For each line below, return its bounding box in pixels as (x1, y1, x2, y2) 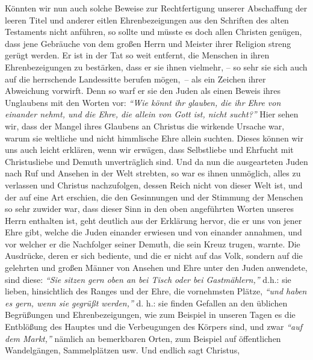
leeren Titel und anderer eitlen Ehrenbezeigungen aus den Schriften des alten (5, 13, 289, 26)
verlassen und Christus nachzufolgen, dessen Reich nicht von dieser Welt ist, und (5, 178, 303, 191)
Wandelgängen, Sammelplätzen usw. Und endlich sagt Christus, (5, 344, 240, 356)
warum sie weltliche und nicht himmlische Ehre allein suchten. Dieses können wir (5, 131, 303, 144)
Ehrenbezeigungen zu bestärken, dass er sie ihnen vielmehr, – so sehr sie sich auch (5, 60, 308, 73)
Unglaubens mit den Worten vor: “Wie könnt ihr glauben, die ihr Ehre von (5, 96, 281, 108)
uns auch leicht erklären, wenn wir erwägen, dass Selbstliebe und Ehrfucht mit (5, 143, 294, 156)
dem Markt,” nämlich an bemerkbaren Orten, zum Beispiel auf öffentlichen (5, 332, 281, 344)
